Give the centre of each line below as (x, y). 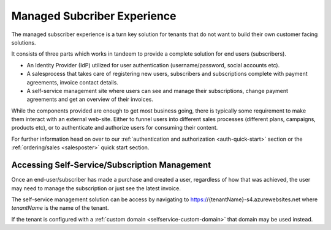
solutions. (24, 42)
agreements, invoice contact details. (73, 82)
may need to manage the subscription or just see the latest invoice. (96, 188)
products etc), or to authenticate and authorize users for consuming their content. (115, 128)
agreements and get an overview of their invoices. (90, 99)
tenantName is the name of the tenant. (60, 208)
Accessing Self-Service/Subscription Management (111, 165)
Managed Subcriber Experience (94, 16)
